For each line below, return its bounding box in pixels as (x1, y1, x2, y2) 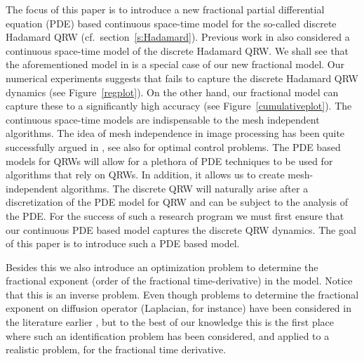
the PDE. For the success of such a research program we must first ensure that (6, 208, 344, 223)
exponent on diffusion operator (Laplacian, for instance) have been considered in (6, 301, 351, 315)
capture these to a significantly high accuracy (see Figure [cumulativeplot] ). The (6, 98, 352, 113)
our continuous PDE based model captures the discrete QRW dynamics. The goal (6, 222, 356, 237)
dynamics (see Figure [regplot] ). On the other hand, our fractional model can (6, 84, 339, 99)
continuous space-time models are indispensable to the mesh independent (6, 112, 320, 126)
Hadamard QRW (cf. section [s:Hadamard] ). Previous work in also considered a (6, 29, 350, 44)
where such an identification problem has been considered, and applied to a (6, 328, 330, 343)
